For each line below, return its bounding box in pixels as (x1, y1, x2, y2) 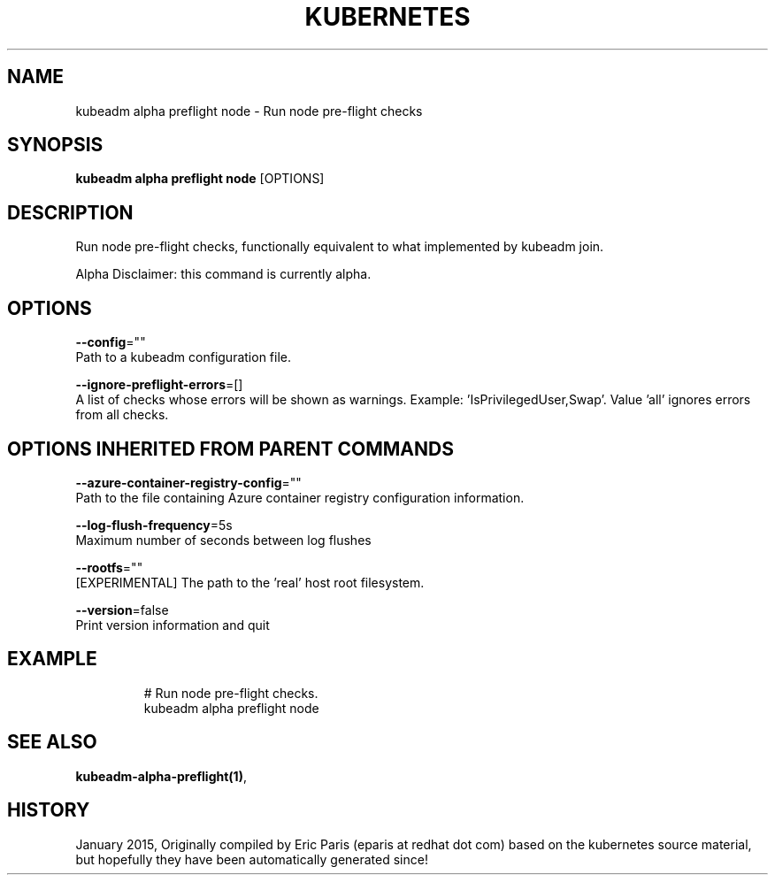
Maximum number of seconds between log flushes (75, 532, 372, 548)
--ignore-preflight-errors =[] (75, 377, 243, 393)
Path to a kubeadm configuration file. (75, 349, 291, 365)
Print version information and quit (75, 617, 270, 633)
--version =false (75, 602, 169, 617)
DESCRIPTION (7, 201, 134, 224)
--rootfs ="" (75, 559, 143, 575)
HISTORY (7, 799, 90, 822)
